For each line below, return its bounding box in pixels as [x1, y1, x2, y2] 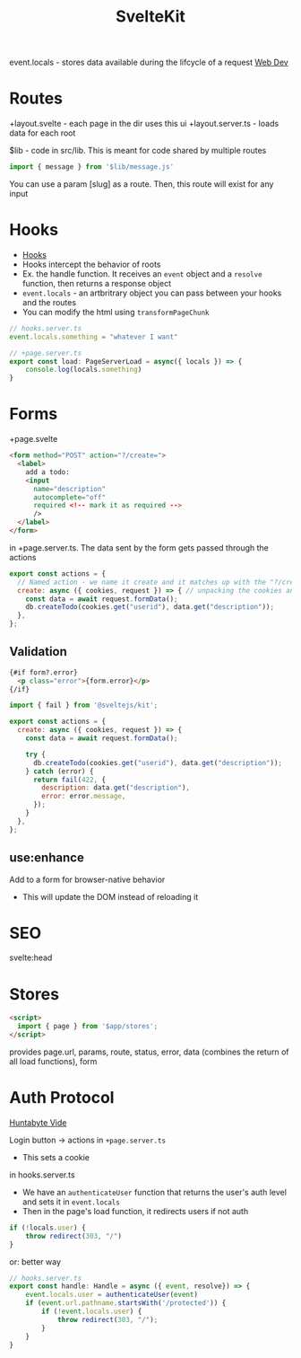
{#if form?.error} [9, 667, 78, 677]
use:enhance [9, 851, 85, 866]
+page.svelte [9, 434, 58, 445]
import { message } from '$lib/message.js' [9, 163, 175, 172]
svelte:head [9, 952, 53, 963]
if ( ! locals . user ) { [9, 1223, 87, 1232]
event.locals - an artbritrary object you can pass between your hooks [21, 287, 282, 298]
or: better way [9, 1256, 61, 1267]
